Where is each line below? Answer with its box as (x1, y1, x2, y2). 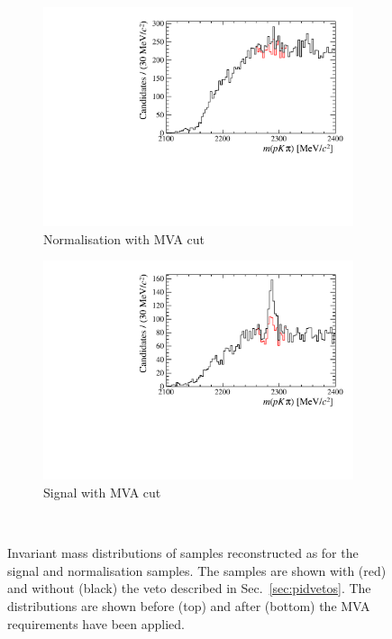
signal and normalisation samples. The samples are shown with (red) (7, 561, 387, 580)
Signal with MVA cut (43, 483, 161, 501)
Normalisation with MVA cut (43, 229, 205, 248)
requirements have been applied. (7, 614, 185, 633)
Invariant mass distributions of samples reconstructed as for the (7, 543, 359, 562)
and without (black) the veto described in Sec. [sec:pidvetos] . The (7, 579, 371, 598)
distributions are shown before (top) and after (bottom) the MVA (7, 596, 370, 615)
